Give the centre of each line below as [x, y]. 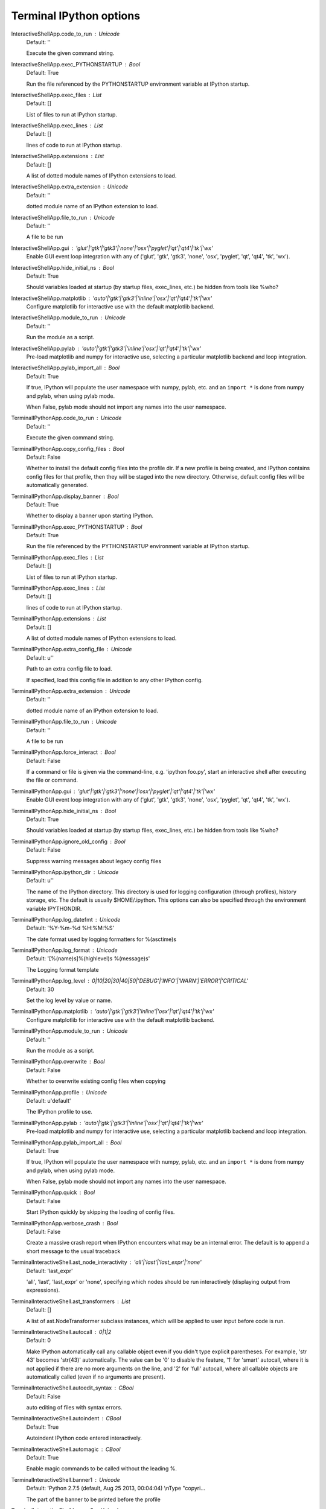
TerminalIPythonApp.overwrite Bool [58, 1062]
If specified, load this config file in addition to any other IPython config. [115, 680]
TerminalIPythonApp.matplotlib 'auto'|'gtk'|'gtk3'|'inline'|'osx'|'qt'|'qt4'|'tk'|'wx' [113, 1012]
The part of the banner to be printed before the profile [94, 1499]
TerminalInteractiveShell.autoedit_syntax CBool [72, 1388]
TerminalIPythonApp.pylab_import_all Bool [66, 1142]
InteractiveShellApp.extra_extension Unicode [70, 187]
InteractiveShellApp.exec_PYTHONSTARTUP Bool [76, 64]
